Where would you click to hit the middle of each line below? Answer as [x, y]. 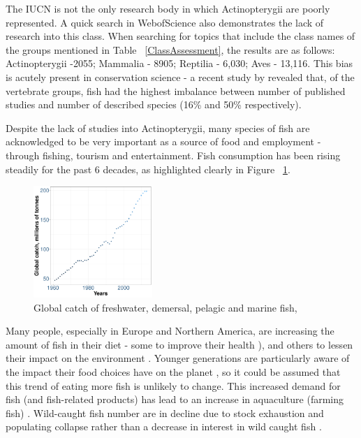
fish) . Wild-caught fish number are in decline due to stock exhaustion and [165, 413]
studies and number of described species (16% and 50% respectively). [154, 104]
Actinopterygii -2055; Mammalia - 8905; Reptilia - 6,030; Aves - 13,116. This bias [179, 63]
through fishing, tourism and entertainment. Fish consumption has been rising [173, 155]
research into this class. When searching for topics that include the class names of [180, 36]
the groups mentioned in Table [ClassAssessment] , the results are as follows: [170, 49]
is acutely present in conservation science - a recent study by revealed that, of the [180, 76]
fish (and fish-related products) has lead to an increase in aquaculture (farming [175, 399]
